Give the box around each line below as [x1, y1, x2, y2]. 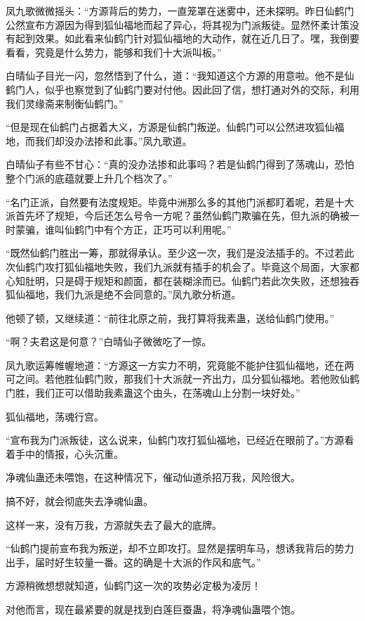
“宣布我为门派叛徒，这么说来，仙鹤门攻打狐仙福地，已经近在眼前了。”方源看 [6, 433, 354, 447]
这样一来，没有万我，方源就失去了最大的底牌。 [6, 517, 222, 532]
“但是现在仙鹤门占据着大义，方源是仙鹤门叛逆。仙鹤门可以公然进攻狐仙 [6, 120, 335, 134]
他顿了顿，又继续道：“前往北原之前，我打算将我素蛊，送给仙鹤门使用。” [6, 310, 335, 325]
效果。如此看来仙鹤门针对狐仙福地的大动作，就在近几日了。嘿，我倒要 [34, 31, 359, 46]
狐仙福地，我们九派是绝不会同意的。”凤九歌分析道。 [6, 287, 241, 302]
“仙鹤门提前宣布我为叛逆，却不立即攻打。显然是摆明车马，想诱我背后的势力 [6, 541, 354, 556]
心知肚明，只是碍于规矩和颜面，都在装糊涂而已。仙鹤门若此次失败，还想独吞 [6, 273, 359, 288]
